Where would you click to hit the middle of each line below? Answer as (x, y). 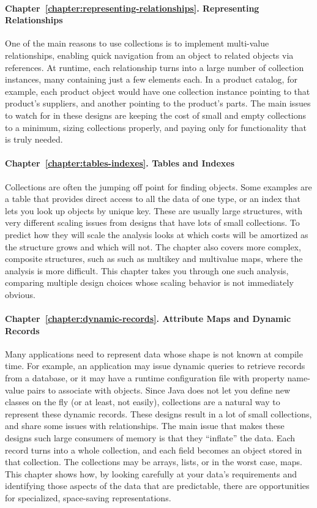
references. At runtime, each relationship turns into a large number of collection (155, 67)
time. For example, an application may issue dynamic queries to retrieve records (155, 366)
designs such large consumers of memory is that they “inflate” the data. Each (150, 438)
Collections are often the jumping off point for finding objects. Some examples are (158, 186)
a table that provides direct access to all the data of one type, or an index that (153, 199)
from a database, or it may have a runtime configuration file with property (145, 378)
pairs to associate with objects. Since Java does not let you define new (159, 390)
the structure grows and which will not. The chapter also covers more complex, (153, 246)
